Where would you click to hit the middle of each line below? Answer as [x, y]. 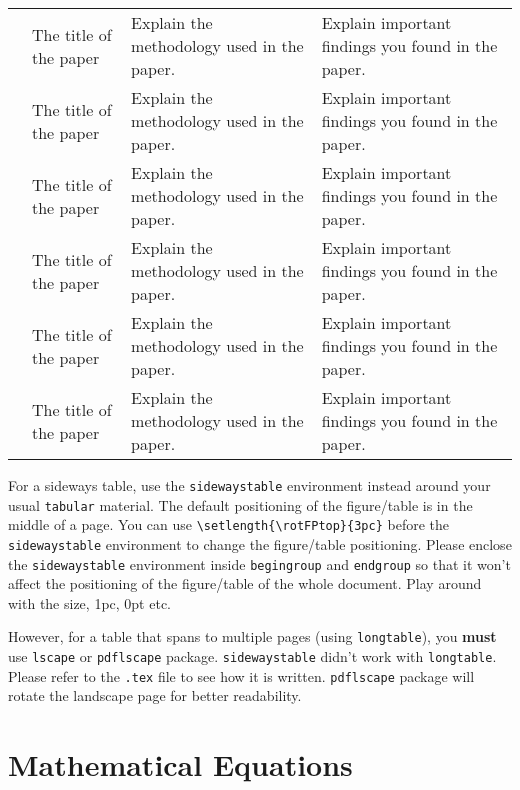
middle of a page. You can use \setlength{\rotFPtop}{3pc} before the [228, 524]
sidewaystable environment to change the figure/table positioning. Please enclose [260, 543]
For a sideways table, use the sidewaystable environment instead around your [249, 485]
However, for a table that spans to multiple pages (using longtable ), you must [252, 636]
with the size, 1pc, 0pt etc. [90, 602]
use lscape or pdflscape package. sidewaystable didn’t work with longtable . [252, 656]
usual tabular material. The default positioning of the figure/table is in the [240, 504]
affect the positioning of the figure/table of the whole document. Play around [245, 583]
